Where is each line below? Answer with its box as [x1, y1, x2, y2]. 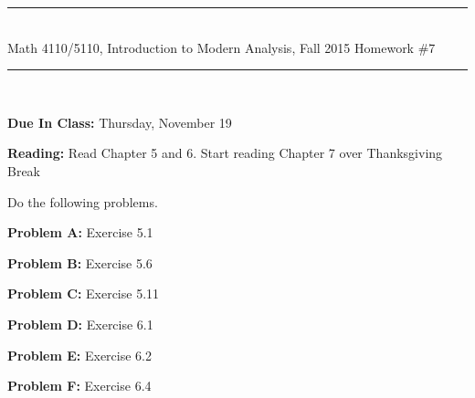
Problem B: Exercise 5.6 [7, 253, 153, 272]
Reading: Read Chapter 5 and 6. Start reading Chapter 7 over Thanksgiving [7, 143, 443, 162]
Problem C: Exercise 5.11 [7, 284, 160, 303]
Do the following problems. [7, 192, 158, 211]
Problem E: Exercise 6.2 [7, 345, 152, 364]
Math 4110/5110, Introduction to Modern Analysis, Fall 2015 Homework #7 [7, 37, 436, 57]
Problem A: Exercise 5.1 [7, 223, 153, 242]
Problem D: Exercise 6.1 [7, 314, 153, 333]
